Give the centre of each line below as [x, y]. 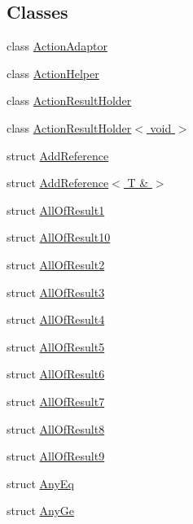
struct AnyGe [41, 511]
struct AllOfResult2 [56, 264]
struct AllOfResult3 [56, 292]
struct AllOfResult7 [56, 401]
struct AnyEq [40, 483]
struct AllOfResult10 [59, 237]
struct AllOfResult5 [56, 346]
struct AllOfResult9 [56, 456]
